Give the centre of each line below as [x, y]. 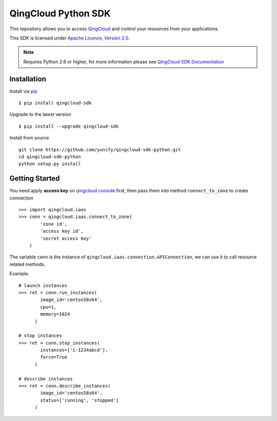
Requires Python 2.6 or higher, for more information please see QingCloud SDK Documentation [124, 62]
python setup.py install [50, 164]
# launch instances [43, 285]
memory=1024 [55, 314]
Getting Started [35, 179]
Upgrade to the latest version [40, 114]
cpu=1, [48, 307]
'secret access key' [66, 238]
